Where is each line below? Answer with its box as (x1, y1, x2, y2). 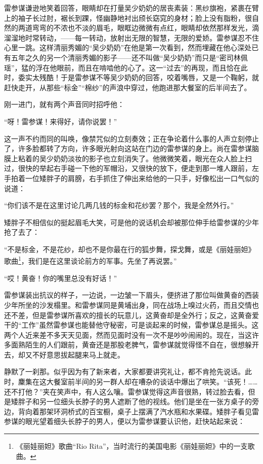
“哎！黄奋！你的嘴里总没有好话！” (4, 272, 117, 283)
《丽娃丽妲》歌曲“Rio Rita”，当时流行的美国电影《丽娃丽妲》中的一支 (16, 441, 248, 451)
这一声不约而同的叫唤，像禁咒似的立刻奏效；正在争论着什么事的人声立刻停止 (4, 133, 259, 144)
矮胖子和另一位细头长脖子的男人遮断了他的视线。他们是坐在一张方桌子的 (11, 396, 252, 407)
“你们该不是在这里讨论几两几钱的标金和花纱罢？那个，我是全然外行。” (4, 200, 234, 210)
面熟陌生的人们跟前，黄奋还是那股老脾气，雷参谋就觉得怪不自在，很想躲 (11, 339, 252, 350)
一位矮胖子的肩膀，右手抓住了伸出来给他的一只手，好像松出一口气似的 (25, 172, 259, 183)
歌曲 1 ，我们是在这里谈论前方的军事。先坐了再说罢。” (4, 254, 177, 266)
